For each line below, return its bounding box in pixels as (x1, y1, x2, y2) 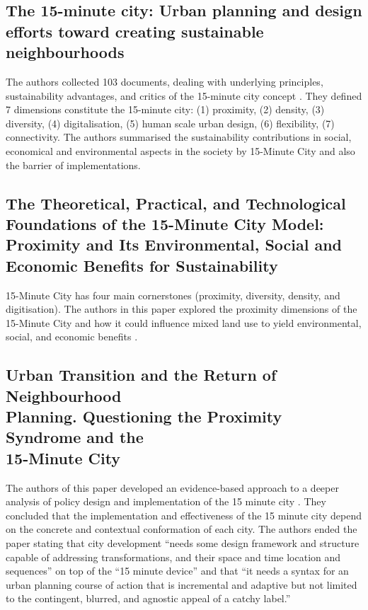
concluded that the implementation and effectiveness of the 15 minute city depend (6, 507, 362, 522)
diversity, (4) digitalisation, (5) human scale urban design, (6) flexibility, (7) (6, 115, 335, 130)
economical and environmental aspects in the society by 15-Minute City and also (6, 143, 355, 158)
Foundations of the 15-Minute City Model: (6, 212, 324, 234)
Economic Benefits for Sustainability (6, 254, 278, 276)
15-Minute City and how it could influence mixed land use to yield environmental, (6, 315, 362, 330)
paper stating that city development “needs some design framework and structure (6, 536, 360, 551)
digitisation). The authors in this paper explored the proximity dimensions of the (6, 301, 357, 316)
